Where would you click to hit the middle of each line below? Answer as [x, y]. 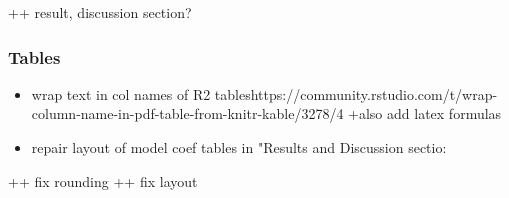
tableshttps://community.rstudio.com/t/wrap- [356, 93]
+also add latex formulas [425, 113]
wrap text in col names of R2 [121, 93]
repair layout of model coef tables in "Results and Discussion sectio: [239, 147]
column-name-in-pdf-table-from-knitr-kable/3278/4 [187, 113]
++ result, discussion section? [100, 12]
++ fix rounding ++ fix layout [103, 180]
